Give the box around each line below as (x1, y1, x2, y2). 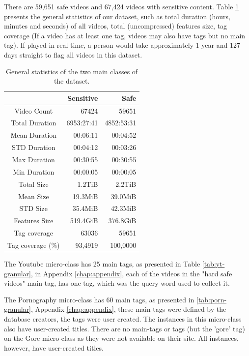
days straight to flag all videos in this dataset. (4, 49, 142, 59)
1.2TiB (77, 178, 98, 189)
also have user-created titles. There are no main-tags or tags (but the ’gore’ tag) (4, 323, 245, 333)
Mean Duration (10, 130, 57, 140)
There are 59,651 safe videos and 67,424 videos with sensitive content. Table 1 (4, 1, 239, 11)
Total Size (18, 178, 49, 189)
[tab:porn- (196, 294, 227, 304)
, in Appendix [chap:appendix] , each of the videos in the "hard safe (30, 268, 232, 278)
